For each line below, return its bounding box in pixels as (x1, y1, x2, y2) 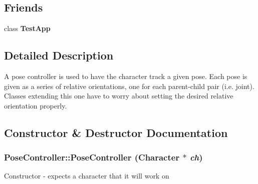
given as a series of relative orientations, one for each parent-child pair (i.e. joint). (4, 80, 254, 91)
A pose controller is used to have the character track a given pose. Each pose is (4, 71, 247, 81)
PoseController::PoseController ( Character (4, 151, 180, 163)
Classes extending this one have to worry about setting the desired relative (4, 90, 233, 101)
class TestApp (4, 23, 51, 33)
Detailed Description (4, 47, 114, 63)
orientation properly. (4, 100, 67, 110)
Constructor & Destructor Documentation (4, 124, 228, 140)
